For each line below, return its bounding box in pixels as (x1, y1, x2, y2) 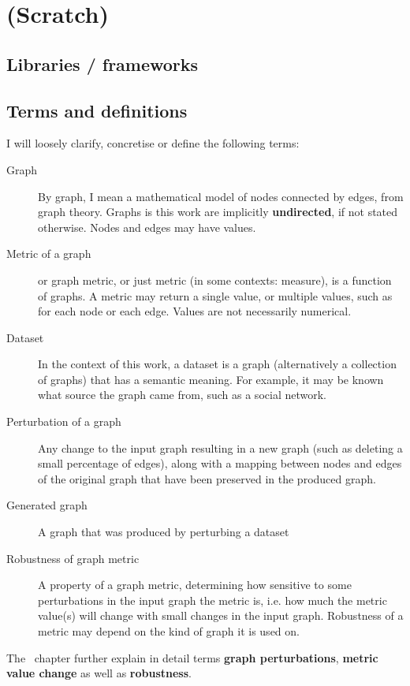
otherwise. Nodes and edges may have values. (38, 218, 256, 235)
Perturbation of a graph (6, 413, 121, 430)
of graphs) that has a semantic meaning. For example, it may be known (38, 371, 384, 387)
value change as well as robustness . (6, 665, 192, 681)
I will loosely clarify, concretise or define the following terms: (6, 135, 300, 151)
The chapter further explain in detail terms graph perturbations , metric (6, 649, 378, 665)
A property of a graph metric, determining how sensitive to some (38, 576, 352, 593)
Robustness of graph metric (6, 550, 140, 566)
